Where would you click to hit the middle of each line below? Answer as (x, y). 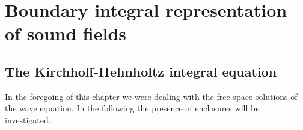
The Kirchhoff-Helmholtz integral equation (141, 71)
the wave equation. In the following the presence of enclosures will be (132, 108)
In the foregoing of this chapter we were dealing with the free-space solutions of (151, 96)
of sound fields (66, 33)
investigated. (28, 120)
